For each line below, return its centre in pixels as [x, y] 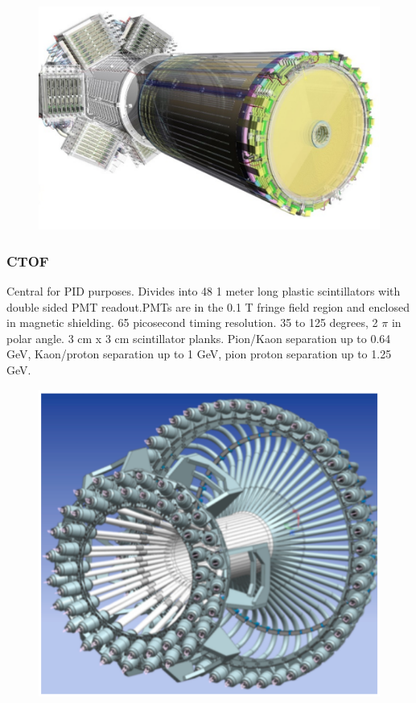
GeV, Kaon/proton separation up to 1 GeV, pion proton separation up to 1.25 [199, 354]
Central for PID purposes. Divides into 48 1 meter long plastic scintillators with [204, 290]
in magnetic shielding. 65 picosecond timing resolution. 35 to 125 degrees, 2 [192, 323]
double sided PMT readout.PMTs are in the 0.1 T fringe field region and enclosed [208, 306]
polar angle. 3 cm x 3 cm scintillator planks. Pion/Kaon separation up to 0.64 [199, 338]
